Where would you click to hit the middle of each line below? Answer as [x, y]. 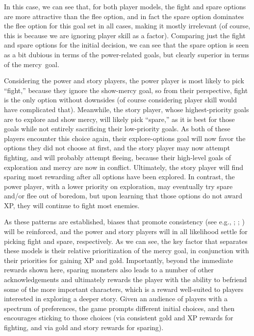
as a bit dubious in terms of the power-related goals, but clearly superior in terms [127, 54]
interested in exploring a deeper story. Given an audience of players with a [116, 299]
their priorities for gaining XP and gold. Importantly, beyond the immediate [119, 260]
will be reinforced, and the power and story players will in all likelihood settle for [126, 231]
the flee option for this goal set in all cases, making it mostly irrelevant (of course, [127, 26]
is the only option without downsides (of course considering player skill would [121, 100]
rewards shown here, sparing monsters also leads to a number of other [109, 270]
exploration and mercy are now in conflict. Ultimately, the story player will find [124, 167]
